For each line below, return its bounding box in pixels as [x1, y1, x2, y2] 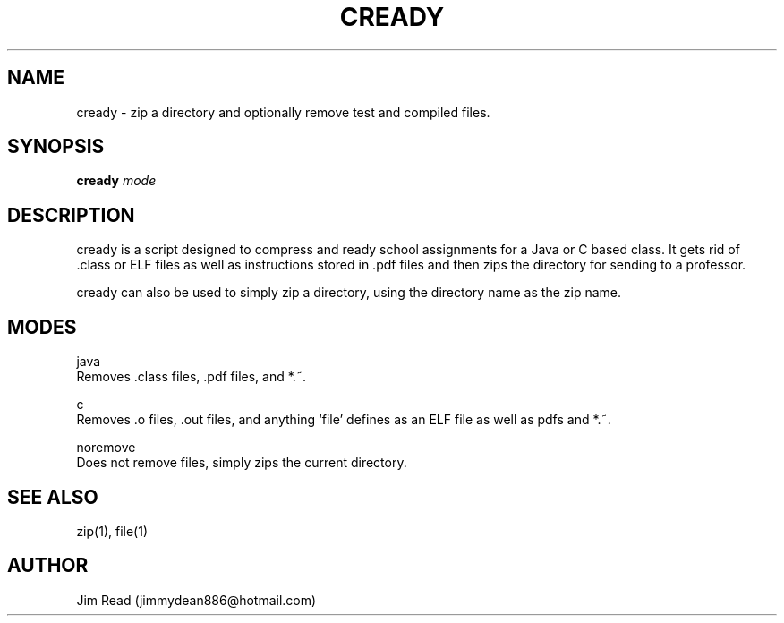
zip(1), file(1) [76, 523, 148, 539]
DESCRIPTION [7, 203, 135, 226]
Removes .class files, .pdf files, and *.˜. [76, 369, 306, 385]
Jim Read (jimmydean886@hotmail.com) [76, 592, 317, 608]
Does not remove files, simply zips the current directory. [76, 455, 407, 471]
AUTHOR [7, 554, 89, 577]
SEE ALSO [7, 485, 98, 508]
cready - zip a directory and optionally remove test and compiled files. [76, 104, 490, 120]
